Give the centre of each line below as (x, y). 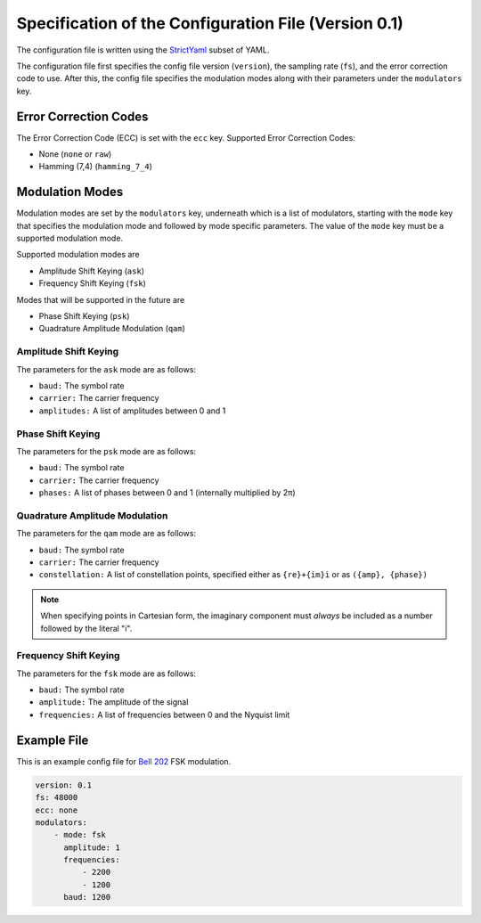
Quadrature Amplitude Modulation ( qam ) (112, 329)
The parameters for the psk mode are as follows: (106, 451)
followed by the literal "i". (86, 628)
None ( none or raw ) (75, 154)
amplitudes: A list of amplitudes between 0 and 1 (132, 411)
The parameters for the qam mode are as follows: (106, 534)
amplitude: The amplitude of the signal (114, 702)
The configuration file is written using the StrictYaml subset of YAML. (143, 50)
